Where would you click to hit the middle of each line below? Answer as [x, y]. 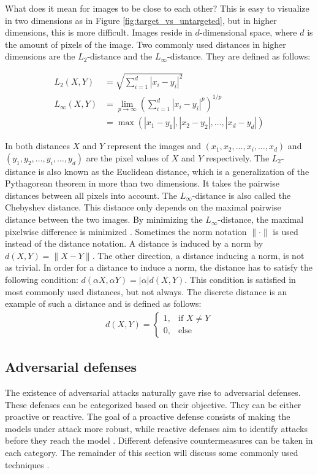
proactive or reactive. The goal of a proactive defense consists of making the [148, 416]
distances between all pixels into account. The [91, 195]
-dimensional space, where [248, 32]
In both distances [37, 146]
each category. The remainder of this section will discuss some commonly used [152, 453]
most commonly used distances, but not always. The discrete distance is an [146, 291]
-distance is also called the [241, 195]
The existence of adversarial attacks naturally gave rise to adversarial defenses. [153, 392]
